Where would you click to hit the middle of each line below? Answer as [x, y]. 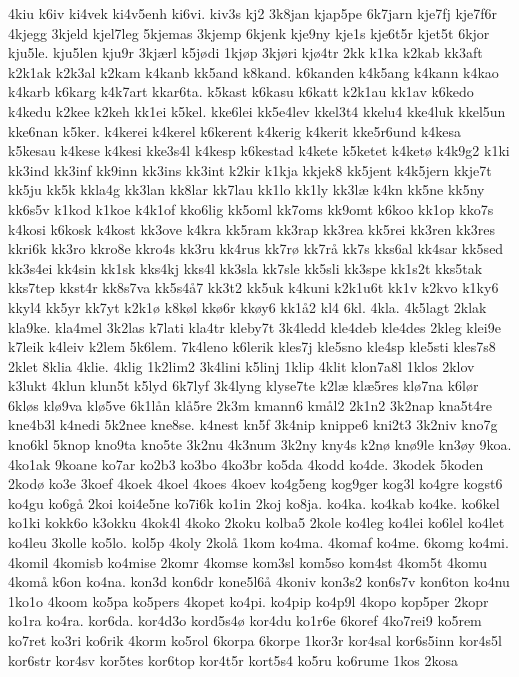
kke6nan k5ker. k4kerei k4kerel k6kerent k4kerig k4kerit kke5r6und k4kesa [235, 130]
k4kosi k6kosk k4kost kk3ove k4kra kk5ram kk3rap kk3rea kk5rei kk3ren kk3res [252, 228]
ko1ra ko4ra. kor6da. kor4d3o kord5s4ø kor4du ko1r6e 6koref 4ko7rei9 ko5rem [245, 620]
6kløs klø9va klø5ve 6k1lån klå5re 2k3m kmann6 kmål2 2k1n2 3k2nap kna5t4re [250, 404]
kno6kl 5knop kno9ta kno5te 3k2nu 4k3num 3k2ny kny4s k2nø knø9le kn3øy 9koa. [260, 444]
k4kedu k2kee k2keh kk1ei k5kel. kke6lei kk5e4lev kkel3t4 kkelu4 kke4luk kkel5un [257, 110]
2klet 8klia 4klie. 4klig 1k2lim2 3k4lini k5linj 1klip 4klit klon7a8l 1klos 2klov [241, 365]
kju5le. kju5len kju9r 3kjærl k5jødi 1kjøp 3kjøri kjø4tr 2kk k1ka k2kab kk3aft [245, 52]
